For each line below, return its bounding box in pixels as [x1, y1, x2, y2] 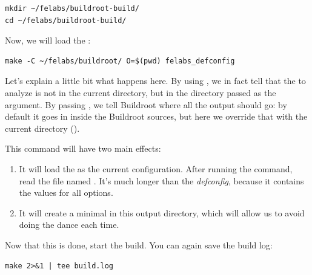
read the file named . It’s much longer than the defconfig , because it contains [19, 174, 304, 187]
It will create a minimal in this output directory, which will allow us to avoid [19, 206, 305, 219]
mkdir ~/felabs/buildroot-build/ [5, 4, 139, 13]
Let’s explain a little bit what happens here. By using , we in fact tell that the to [5, 74, 306, 87]
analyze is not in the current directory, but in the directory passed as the [5, 86, 276, 99]
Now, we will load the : [5, 34, 91, 47]
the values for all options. [19, 186, 113, 199]
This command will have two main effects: [5, 142, 161, 155]
